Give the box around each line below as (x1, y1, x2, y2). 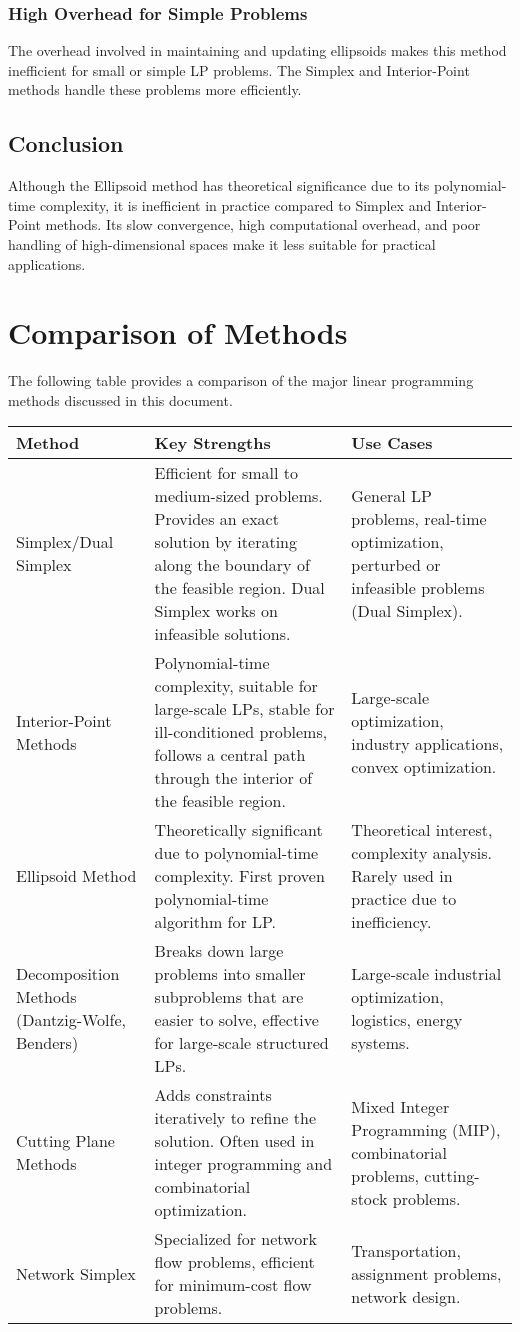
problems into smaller (154, 962, 306, 986)
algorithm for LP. (154, 910, 277, 934)
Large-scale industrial (351, 962, 502, 986)
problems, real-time (351, 507, 487, 531)
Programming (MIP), (351, 1117, 501, 1141)
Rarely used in (351, 864, 453, 888)
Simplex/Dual (16, 530, 114, 554)
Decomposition (16, 962, 120, 986)
